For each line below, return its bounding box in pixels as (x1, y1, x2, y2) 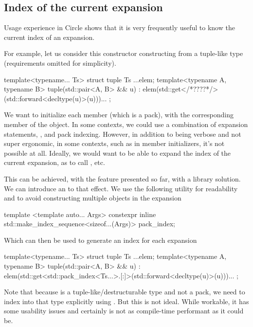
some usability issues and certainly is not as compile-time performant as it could (4, 306, 244, 316)
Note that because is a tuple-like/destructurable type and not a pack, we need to (4, 287, 245, 297)
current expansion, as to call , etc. (4, 157, 105, 167)
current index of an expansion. (4, 32, 95, 42)
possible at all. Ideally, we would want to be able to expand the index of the (4, 147, 231, 158)
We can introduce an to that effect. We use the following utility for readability (4, 183, 238, 193)
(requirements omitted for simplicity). (4, 57, 116, 68)
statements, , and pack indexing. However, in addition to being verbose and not (4, 128, 241, 139)
